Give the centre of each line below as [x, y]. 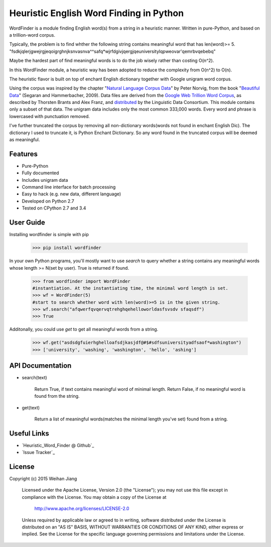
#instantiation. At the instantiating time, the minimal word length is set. [130, 288]
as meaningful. [25, 140]
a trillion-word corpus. [32, 35]
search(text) [34, 378]
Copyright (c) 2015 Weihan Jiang [43, 479]
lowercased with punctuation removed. [49, 116]
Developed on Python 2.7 [48, 201]
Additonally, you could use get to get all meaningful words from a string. [84, 330]
